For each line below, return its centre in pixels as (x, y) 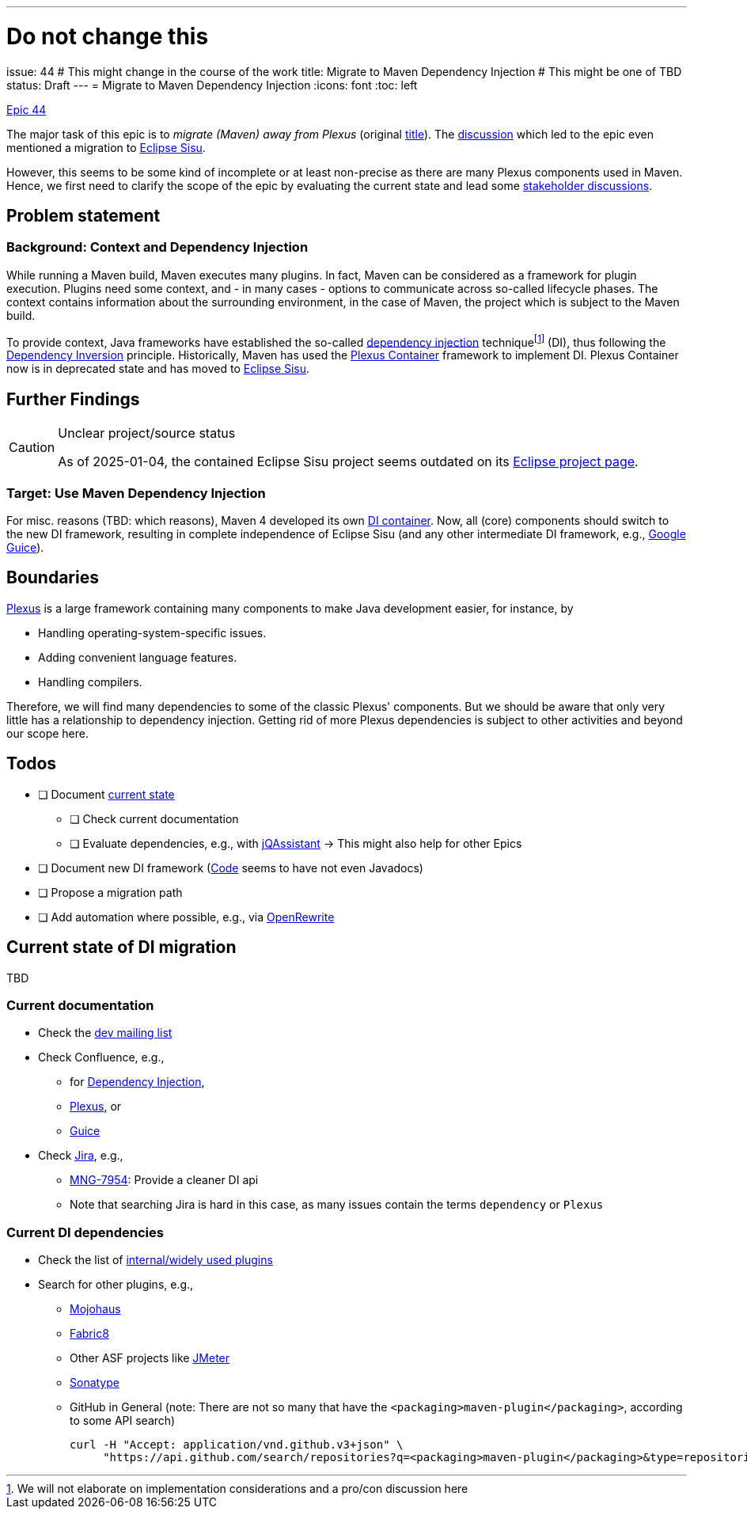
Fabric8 (89, 1333)
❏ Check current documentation (154, 818)
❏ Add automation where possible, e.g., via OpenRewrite (186, 917)
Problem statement (83, 215)
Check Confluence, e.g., (101, 1057)
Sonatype (95, 1382)
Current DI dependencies (85, 1232)
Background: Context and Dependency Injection (157, 247)
